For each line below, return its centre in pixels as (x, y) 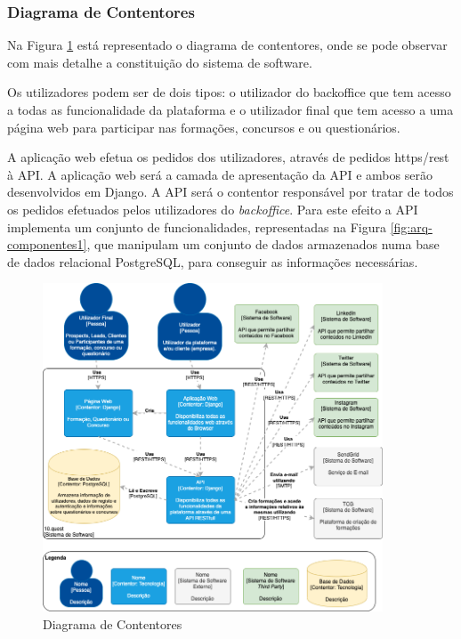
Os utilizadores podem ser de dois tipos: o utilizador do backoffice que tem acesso (229, 92)
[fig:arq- (411, 226)
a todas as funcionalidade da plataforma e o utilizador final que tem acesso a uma (230, 109)
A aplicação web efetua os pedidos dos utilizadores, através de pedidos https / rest (228, 157)
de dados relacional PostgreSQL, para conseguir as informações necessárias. (213, 261)
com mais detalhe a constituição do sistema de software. (160, 62)
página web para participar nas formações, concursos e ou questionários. (204, 127)
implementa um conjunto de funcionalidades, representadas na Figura (197, 226)
